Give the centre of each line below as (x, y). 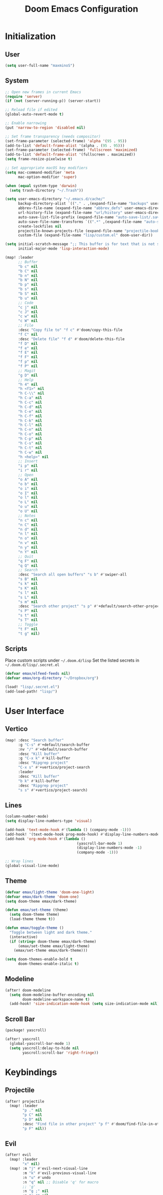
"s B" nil (28, 579)
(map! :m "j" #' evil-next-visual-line (49, 1169)
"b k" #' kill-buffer (39, 781)
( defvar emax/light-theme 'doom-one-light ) (50, 892)
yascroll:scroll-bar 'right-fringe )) (60, 1053)
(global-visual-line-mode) (32, 866)
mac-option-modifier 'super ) (47, 177)
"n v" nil (28, 543)
